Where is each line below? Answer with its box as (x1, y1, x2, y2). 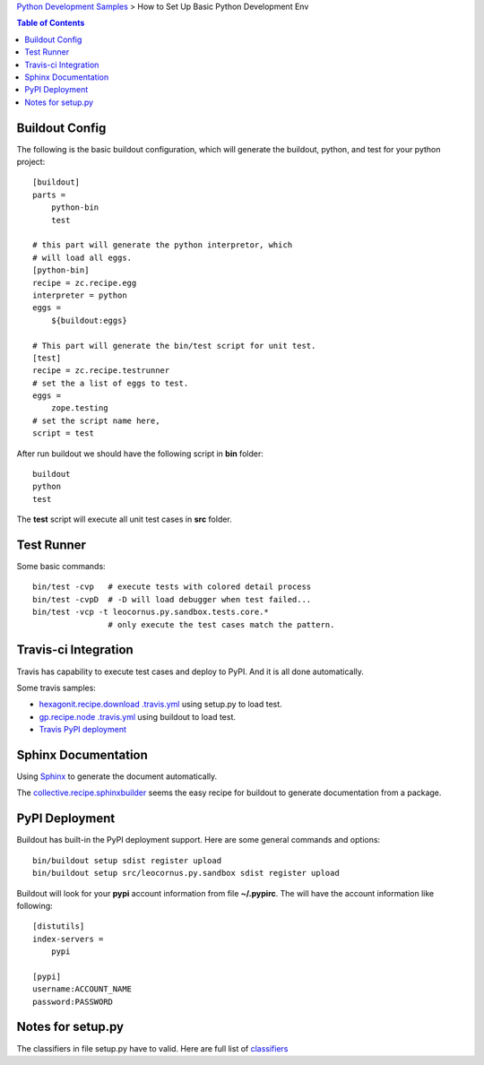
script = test (32, 429, 94, 438)
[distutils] (32, 922, 85, 931)
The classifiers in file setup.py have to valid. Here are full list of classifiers (16, 1043, 289, 1053)
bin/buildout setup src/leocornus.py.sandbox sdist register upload (32, 868, 340, 879)
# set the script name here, (32, 415, 160, 426)
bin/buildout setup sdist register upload (32, 855, 222, 865)
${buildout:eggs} (50, 315, 127, 325)
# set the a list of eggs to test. (32, 377, 189, 388)
